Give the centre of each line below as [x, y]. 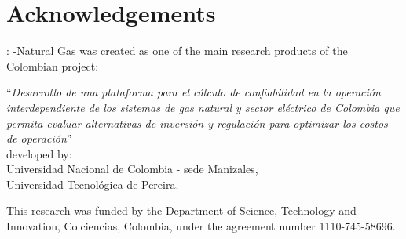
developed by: [39, 153]
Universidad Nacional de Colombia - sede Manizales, [132, 169]
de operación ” [39, 138]
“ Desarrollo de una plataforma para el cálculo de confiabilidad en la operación [194, 92]
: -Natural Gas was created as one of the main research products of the [177, 51]
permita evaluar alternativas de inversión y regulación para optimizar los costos [197, 123]
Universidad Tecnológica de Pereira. [93, 184]
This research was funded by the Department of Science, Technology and [181, 210]
